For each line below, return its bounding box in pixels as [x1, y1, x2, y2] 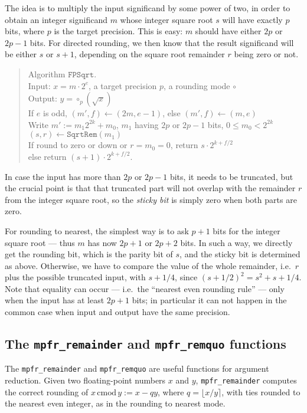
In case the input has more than [5, 170, 121, 182]
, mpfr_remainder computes [195, 374, 297, 386]
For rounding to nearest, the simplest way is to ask [5, 224, 189, 237]
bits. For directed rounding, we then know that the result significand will [30, 36, 294, 48]
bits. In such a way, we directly [180, 236, 293, 248]
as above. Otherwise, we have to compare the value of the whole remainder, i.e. [5, 259, 291, 271]
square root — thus [5, 236, 75, 248]
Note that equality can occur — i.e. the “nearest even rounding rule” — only [5, 282, 285, 294]
